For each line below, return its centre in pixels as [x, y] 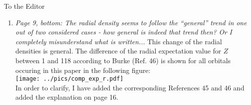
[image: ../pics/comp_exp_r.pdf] [69, 79]
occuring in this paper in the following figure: [83, 70]
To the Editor [24, 6]
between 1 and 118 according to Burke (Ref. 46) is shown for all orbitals [123, 60]
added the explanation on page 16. [67, 97]
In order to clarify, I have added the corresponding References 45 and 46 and [130, 87]
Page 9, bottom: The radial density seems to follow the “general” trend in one [131, 22]
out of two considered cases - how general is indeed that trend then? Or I [124, 32]
